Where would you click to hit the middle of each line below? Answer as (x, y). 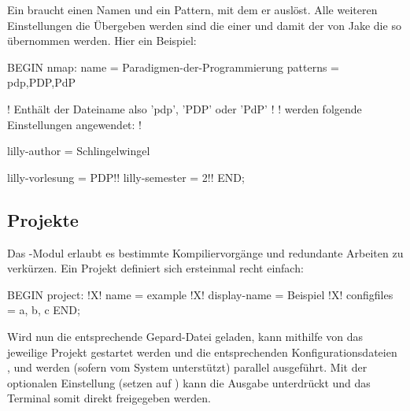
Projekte (43, 219)
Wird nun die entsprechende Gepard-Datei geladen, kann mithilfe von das (185, 336)
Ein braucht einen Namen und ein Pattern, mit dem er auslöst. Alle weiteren (192, 9)
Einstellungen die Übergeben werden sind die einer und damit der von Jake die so (204, 25)
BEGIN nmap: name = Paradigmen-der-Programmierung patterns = (173, 67)
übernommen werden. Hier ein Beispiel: (102, 41)
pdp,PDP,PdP (41, 82)
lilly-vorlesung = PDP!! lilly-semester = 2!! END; (126, 177)
